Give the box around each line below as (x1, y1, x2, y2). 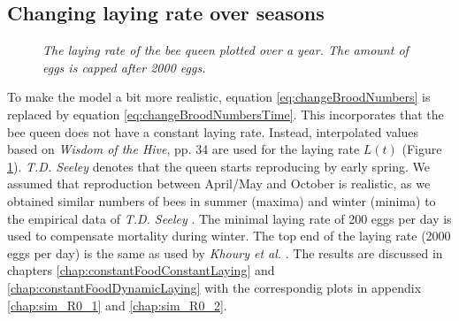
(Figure (402, 140, 442, 158)
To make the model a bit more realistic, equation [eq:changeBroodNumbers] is (7, 88, 431, 106)
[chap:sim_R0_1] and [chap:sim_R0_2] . (7, 295, 227, 314)
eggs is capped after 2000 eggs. (42, 57, 206, 76)
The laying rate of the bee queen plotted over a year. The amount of (42, 41, 409, 59)
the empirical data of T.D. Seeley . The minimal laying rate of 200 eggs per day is (7, 209, 452, 227)
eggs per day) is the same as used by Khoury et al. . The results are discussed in (7, 243, 443, 262)
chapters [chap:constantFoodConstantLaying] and (7, 261, 275, 279)
